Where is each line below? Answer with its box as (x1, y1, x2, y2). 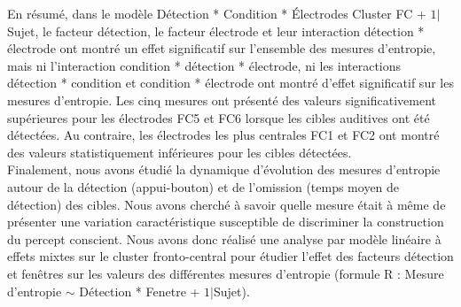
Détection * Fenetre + (79, 281, 200, 300)
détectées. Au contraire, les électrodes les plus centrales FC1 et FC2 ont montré (7, 126, 440, 144)
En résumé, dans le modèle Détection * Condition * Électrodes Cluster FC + (7, 4, 426, 22)
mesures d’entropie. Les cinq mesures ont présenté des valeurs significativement (7, 90, 437, 109)
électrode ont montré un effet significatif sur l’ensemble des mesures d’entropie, (7, 39, 436, 58)
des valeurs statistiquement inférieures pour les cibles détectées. (7, 142, 352, 161)
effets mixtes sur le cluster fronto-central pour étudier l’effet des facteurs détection (7, 247, 454, 265)
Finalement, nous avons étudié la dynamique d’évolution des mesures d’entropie (7, 160, 441, 179)
